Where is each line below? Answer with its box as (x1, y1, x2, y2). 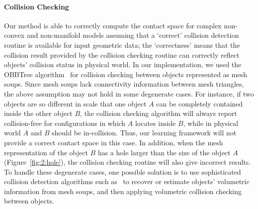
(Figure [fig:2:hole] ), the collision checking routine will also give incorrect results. (4, 157, 251, 167)
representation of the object (4, 147, 88, 157)
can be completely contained (156, 98, 243, 108)
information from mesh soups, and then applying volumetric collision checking (4, 186, 242, 196)
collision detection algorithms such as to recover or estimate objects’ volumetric (4, 176, 250, 187)
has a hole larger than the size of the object (97, 147, 231, 157)
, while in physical (183, 117, 239, 128)
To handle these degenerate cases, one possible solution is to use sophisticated (4, 166, 241, 177)
